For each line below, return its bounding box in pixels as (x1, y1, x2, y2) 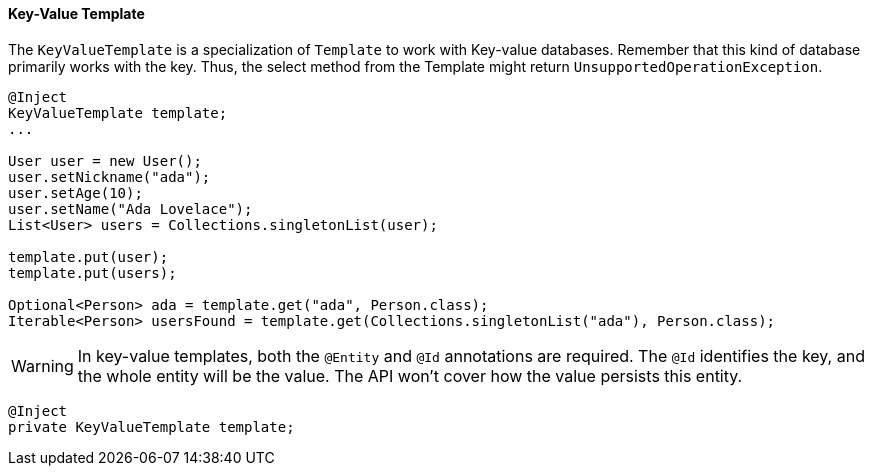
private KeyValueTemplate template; (8, 418, 295, 435)
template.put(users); (8, 264, 177, 281)
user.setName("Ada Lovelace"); (8, 200, 253, 217)
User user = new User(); (8, 152, 202, 169)
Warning (11, 355, 74, 376)
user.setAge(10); (8, 184, 143, 201)
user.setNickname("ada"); (8, 168, 211, 185)
